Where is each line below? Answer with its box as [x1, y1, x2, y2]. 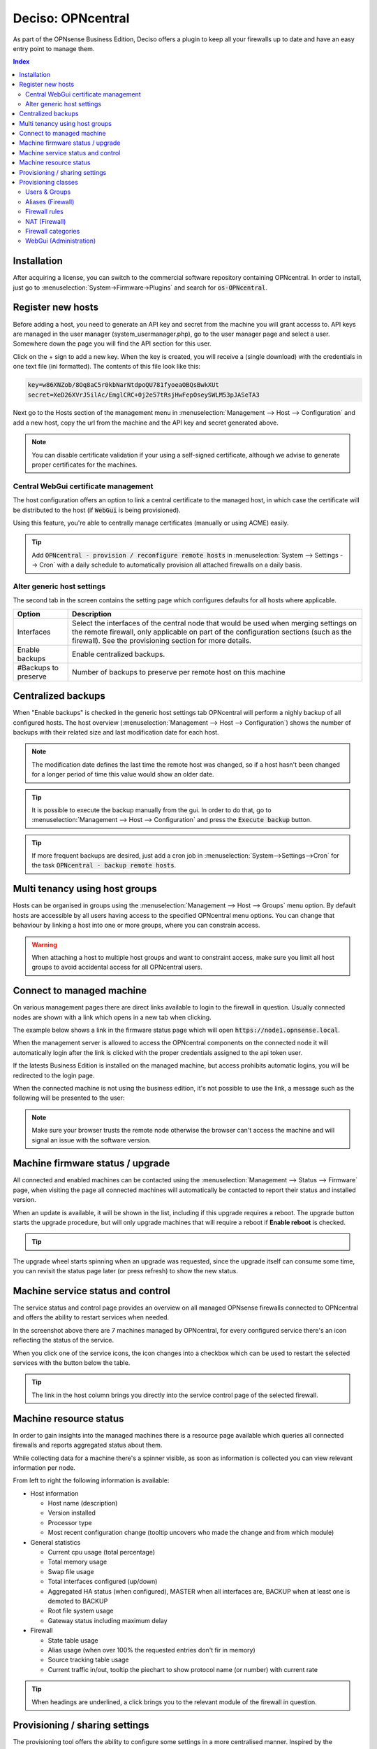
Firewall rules [25, 207, 64, 216]
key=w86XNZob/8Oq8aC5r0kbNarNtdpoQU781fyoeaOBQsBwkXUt [27, 381, 219, 389]
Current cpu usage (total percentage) [47, 1548, 156, 1557]
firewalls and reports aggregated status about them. [13, 1441, 163, 1450]
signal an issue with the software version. [31, 1135, 151, 1144]
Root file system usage [47, 1606, 114, 1615]
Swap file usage [47, 1567, 94, 1575]
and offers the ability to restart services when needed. [13, 1313, 170, 1322]
